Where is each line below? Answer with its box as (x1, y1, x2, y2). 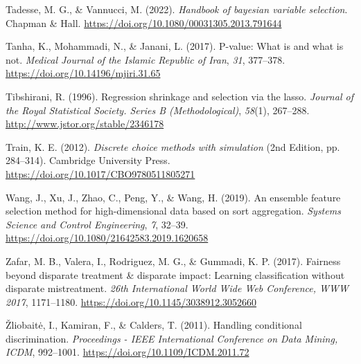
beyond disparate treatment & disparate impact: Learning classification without (6, 267, 345, 282)
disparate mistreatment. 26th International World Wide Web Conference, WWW (6, 281, 349, 295)
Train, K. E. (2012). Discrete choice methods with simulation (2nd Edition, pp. (6, 139, 340, 154)
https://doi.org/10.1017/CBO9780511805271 (6, 166, 195, 181)
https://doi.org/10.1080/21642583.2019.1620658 (6, 230, 209, 245)
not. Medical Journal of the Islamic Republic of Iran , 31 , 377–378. (6, 52, 285, 66)
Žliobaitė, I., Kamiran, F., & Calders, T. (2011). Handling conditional (6, 318, 302, 332)
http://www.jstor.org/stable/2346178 (6, 116, 164, 131)
